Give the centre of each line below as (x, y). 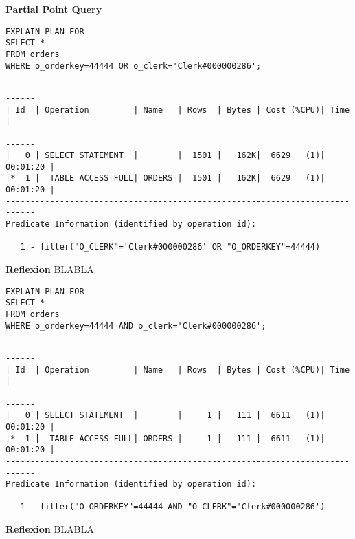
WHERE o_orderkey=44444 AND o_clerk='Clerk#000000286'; (136, 326)
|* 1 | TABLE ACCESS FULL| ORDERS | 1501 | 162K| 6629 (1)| (165, 178)
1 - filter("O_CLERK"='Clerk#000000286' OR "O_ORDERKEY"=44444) (170, 247)
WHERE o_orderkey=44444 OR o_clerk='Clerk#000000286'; (134, 66)
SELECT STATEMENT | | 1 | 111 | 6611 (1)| (185, 416)
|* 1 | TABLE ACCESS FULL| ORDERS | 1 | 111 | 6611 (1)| (165, 438)
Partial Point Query (54, 9)
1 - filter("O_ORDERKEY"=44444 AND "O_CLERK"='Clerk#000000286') (173, 507)
